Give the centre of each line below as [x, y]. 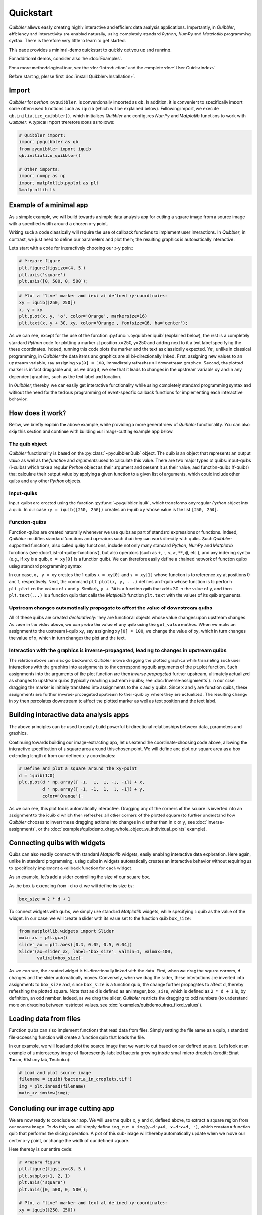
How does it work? [38, 413]
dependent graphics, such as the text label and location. [65, 376]
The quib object [28, 444]
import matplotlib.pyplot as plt [59, 183]
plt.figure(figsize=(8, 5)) [52, 1169]
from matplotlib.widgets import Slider [66, 931]
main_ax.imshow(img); [45, 1093]
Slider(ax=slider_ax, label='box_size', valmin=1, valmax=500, [96, 952]
